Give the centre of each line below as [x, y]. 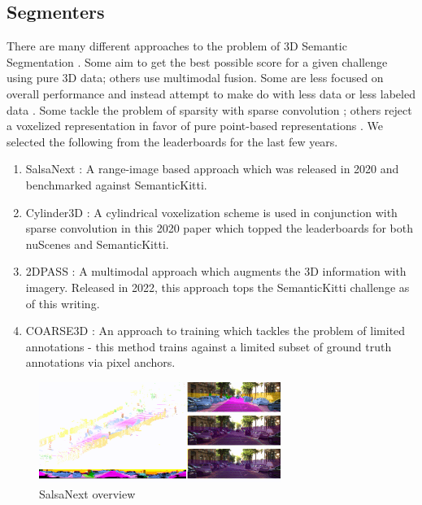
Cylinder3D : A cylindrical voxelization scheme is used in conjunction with [211, 212]
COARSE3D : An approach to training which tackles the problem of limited [215, 331]
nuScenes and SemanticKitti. [97, 244]
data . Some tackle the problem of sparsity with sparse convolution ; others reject [209, 109]
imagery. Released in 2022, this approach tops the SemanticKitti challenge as [218, 287]
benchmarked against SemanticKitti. [116, 184]
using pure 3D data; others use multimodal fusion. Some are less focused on [195, 78]
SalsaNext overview [87, 493]
